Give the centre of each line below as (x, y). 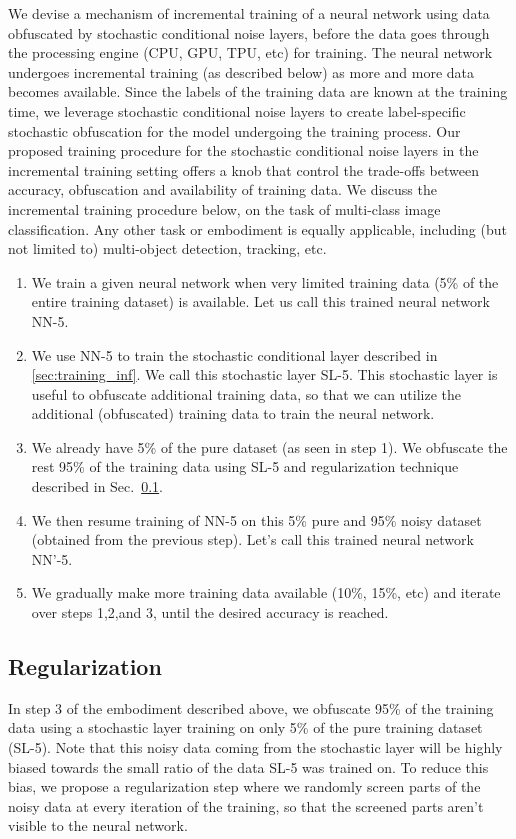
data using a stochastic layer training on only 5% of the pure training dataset (245, 727)
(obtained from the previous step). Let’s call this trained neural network (252, 539)
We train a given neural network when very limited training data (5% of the (265, 281)
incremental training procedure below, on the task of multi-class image (224, 208)
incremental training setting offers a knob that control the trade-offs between (243, 169)
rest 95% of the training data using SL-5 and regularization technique (245, 466)
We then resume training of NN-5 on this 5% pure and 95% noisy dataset (256, 519)
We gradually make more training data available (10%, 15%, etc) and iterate (266, 592)
